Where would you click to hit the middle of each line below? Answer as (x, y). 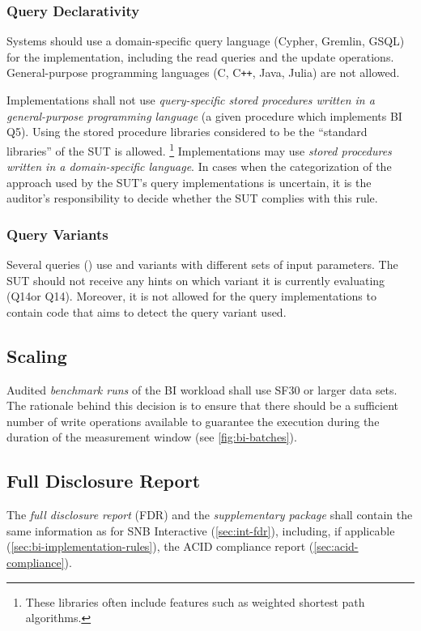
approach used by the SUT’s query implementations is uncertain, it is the (189, 182)
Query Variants (57, 234)
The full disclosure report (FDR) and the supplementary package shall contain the (210, 515)
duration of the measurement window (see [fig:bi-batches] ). (152, 437)
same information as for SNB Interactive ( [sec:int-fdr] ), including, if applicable (201, 530)
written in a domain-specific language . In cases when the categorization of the (199, 166)
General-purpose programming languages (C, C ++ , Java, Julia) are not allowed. (203, 72)
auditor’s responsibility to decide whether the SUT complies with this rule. (192, 198)
